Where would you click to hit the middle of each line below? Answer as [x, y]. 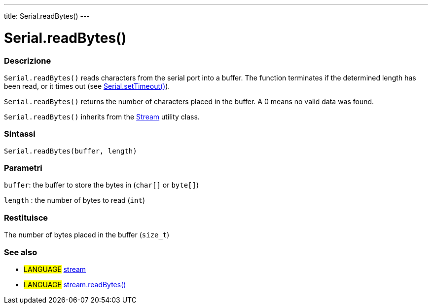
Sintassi [20, 134]
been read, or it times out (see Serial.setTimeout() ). [87, 86]
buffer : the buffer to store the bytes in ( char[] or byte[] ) [102, 185]
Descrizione [28, 60]
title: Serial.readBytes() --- [47, 16]
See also [21, 252]
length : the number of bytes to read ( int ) [75, 200]
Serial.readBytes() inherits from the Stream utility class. [102, 116]
